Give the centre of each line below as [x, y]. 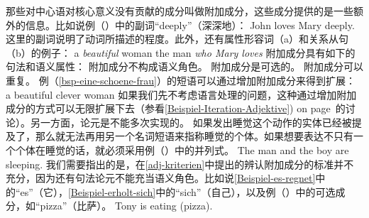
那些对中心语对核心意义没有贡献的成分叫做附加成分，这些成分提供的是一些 [180, 11]
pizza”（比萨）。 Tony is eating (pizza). [126, 206]
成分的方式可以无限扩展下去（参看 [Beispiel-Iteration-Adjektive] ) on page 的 [176, 108]
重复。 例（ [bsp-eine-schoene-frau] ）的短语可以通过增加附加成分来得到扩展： [181, 80]
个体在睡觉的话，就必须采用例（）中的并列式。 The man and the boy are [182, 149]
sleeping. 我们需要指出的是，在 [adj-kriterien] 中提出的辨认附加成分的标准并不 [180, 164]
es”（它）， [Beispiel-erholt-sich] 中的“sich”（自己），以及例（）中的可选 [178, 191]
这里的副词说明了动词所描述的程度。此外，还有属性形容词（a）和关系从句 [177, 39]
